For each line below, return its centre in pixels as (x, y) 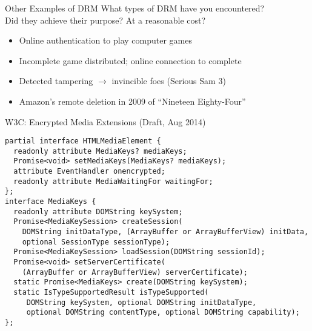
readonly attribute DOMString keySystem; (98, 211)
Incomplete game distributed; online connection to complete (130, 60)
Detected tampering (56, 81)
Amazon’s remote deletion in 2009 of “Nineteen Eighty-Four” (132, 101)
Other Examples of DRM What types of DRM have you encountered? (135, 8)
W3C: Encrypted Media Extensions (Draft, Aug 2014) (105, 121)
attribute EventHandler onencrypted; (89, 172)
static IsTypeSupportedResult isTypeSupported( (111, 292)
